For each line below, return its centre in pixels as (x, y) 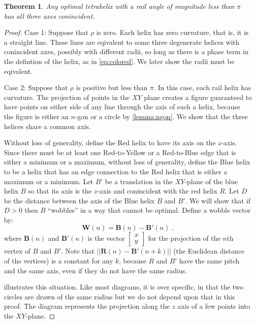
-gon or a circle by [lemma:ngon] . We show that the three (161, 116)
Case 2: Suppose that (36, 87)
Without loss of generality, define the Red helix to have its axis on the (110, 143)
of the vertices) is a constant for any (59, 261)
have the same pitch (209, 261)
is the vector (106, 238)
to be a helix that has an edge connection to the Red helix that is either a (116, 171)
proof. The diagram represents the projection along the (87, 306)
